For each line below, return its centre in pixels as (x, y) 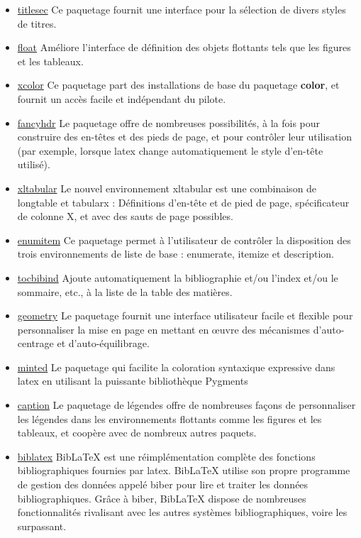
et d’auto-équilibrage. (103, 343)
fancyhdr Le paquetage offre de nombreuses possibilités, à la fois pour (169, 122)
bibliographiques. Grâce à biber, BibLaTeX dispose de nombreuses (162, 498)
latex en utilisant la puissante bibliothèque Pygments (133, 381)
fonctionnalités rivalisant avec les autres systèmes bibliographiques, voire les (182, 512)
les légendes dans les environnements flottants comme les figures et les (170, 418)
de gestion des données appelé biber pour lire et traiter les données (163, 484)
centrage (35, 343)
